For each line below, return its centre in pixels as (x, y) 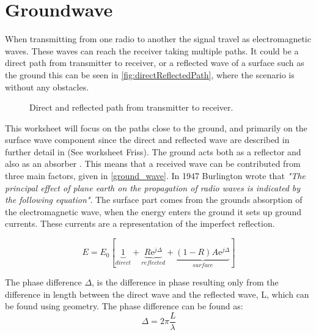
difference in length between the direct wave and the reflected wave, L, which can (157, 294)
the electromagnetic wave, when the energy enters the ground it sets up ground (153, 211)
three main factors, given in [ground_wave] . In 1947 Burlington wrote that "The (155, 176)
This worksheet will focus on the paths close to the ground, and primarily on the (156, 127)
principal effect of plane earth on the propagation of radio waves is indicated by (153, 187)
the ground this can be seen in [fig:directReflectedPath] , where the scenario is (150, 74)
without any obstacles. (47, 87)
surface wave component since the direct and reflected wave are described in (147, 140)
